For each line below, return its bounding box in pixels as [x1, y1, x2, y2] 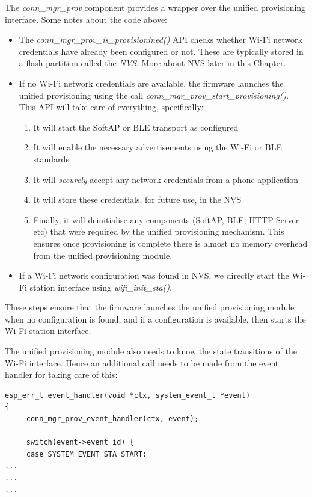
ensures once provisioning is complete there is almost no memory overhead [33, 236, 308, 249]
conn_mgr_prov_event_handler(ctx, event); [26, 415, 199, 424]
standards [33, 152, 69, 165]
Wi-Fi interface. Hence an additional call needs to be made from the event [5, 356, 279, 369]
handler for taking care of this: [5, 368, 118, 381]
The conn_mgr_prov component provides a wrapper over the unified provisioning [5, 1, 306, 13]
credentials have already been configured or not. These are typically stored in [19, 45, 304, 57]
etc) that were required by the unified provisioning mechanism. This [33, 225, 284, 238]
